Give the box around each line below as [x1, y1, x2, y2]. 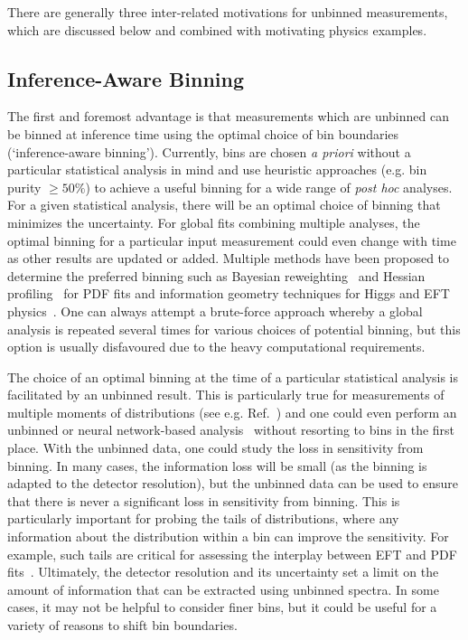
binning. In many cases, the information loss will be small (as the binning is [7, 456, 427, 475]
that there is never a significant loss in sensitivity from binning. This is [7, 491, 400, 510]
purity [7, 177, 42, 196]
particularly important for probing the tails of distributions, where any [7, 509, 399, 528]
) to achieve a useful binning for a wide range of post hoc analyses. [85, 177, 453, 196]
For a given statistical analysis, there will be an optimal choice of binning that [7, 195, 441, 214]
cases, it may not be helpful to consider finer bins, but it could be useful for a [7, 598, 437, 616]
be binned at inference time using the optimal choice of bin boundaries [7, 124, 399, 143]
